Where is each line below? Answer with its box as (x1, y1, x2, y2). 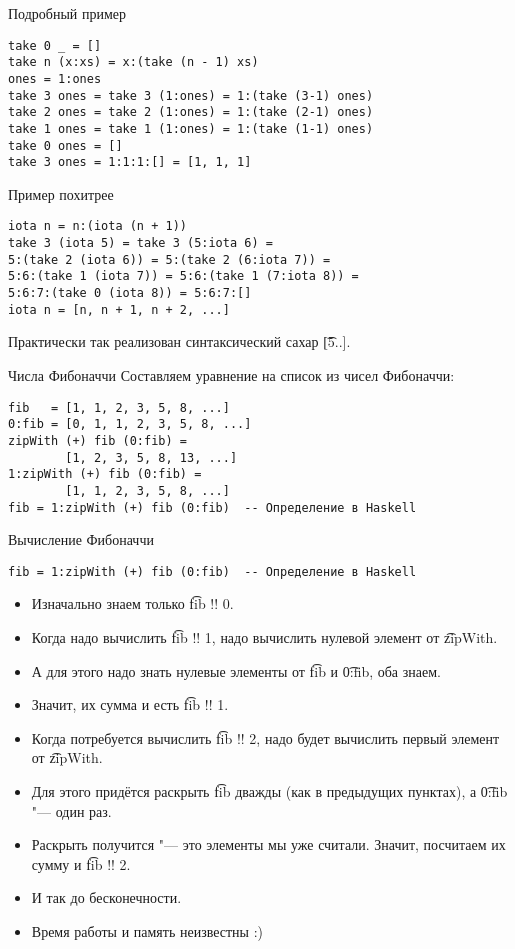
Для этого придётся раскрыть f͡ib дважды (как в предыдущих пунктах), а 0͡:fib (31, 780, 508, 801)
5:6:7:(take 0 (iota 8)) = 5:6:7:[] (8, 286, 252, 301)
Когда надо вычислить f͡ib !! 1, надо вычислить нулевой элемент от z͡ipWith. (31, 627, 498, 647)
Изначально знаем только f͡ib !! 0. (31, 593, 234, 614)
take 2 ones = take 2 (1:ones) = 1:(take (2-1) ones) (8, 105, 374, 120)
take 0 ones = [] (8, 138, 123, 153)
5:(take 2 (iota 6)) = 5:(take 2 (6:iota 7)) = (8, 252, 331, 267)
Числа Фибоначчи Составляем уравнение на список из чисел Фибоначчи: (8, 364, 455, 385)
